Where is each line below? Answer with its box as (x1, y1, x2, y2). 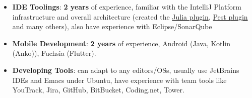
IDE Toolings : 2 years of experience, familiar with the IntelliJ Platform (12, 2, 241, 12)
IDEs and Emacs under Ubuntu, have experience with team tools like (12, 74, 227, 85)
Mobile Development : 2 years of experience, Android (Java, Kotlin (12, 38, 230, 48)
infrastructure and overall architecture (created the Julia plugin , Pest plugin (12, 11, 248, 22)
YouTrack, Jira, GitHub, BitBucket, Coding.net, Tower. (12, 84, 184, 95)
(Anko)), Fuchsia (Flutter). (12, 48, 96, 58)
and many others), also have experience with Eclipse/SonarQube (12, 21, 212, 32)
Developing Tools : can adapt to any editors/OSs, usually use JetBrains (12, 64, 239, 75)
